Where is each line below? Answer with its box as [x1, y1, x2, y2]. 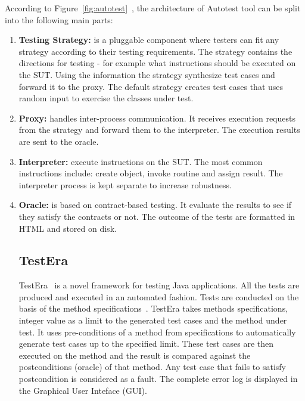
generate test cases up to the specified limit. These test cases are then [18, 337, 273, 350]
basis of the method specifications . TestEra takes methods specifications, [18, 302, 288, 315]
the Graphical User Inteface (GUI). [18, 384, 147, 396]
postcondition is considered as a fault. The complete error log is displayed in [18, 372, 298, 385]
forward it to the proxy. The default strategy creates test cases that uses [18, 80, 284, 92]
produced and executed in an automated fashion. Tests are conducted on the [18, 290, 299, 303]
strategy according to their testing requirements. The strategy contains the [18, 45, 292, 57]
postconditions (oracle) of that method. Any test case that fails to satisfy [18, 360, 286, 373]
